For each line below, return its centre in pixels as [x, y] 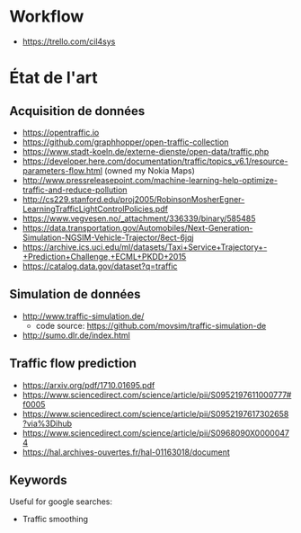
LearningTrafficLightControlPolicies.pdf [95, 209]
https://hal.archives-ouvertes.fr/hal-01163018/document [126, 452]
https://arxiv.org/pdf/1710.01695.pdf [89, 385]
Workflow [47, 17]
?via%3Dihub [47, 423]
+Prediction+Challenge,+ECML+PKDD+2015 [104, 256]
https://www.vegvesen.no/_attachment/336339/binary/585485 [139, 218]
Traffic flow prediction [73, 364]
